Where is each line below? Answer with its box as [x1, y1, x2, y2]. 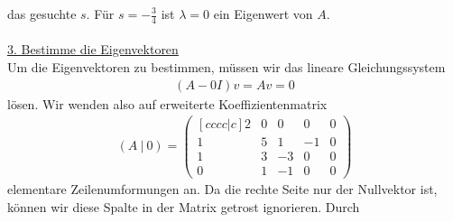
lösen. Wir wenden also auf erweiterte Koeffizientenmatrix [7, 94, 328, 113]
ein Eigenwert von [213, 5, 313, 23]
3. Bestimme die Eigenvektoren [7, 40, 179, 59]
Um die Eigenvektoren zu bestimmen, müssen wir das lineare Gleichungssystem [7, 58, 446, 77]
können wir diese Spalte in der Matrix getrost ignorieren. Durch [7, 198, 360, 217]
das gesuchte [7, 5, 77, 23]
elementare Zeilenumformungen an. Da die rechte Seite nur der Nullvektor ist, [7, 180, 438, 199]
